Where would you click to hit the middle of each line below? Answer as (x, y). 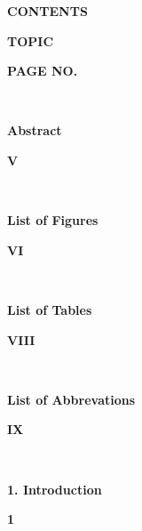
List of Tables (50, 309)
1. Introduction (55, 489)
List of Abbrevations (71, 399)
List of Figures (53, 220)
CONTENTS (47, 11)
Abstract (35, 130)
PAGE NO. (43, 71)
